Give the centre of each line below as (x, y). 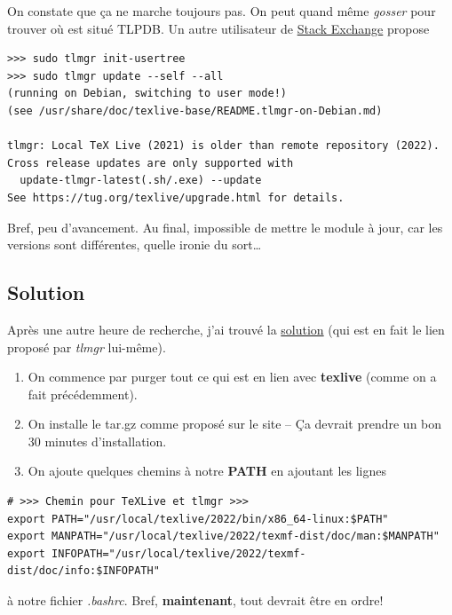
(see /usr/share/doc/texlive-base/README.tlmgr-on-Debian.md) (195, 110)
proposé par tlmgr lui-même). (87, 347)
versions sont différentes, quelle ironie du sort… (135, 244)
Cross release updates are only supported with (151, 163)
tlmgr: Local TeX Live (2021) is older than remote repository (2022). (223, 146)
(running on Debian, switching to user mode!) (147, 94)
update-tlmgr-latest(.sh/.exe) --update (141, 181)
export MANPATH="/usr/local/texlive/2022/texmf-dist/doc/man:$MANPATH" (223, 536)
